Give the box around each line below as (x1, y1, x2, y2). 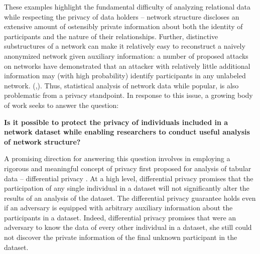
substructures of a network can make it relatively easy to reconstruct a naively (4, 41, 245, 51)
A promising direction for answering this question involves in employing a (4, 153, 230, 164)
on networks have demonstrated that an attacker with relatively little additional (4, 60, 250, 71)
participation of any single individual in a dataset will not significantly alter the (4, 183, 249, 193)
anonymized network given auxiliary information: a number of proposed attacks (4, 50, 248, 61)
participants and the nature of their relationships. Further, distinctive (4, 31, 218, 41)
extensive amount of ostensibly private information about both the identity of (4, 21, 243, 32)
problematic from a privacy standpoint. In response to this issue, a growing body (4, 90, 253, 100)
